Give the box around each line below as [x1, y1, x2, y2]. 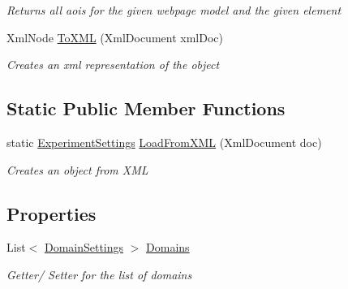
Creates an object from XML [6, 161, 148, 178]
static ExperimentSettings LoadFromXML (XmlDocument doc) [6, 133, 322, 150]
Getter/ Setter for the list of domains [6, 265, 192, 283]
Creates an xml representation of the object [6, 56, 220, 73]
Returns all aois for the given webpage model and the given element [6, 2, 342, 18]
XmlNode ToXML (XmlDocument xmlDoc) [6, 28, 223, 45]
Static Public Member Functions [6, 96, 286, 121]
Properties [6, 201, 97, 226]
